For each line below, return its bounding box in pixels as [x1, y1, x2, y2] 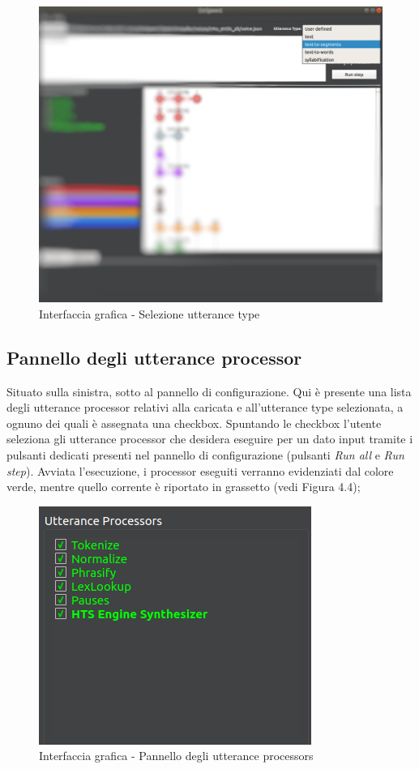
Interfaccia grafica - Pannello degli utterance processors [39, 747, 314, 764]
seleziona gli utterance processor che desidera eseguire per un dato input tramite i [6, 430, 413, 447]
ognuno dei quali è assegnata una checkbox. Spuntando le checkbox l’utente [6, 414, 382, 431]
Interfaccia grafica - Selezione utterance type [39, 305, 260, 322]
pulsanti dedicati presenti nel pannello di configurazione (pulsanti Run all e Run [6, 446, 404, 463]
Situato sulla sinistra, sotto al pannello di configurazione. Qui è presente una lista [6, 382, 412, 399]
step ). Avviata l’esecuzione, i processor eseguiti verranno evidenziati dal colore [6, 462, 394, 479]
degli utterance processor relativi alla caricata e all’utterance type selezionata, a [6, 399, 404, 416]
